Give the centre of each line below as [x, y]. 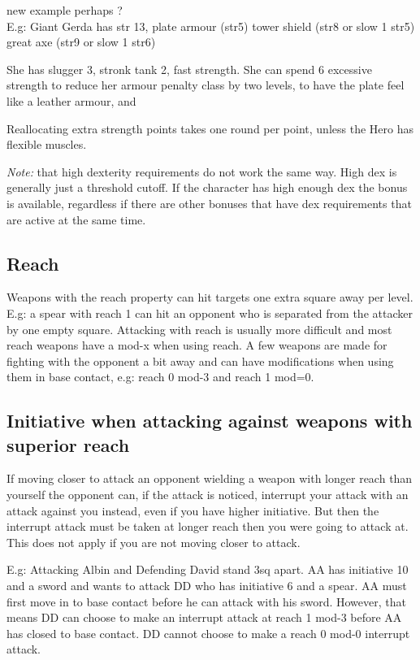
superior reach [68, 444]
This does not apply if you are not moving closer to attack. [154, 542]
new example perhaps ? [65, 10]
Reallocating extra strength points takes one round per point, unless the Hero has [210, 128]
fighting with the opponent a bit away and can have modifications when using [200, 360]
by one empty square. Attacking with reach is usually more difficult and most [199, 329]
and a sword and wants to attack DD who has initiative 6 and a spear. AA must [207, 586]
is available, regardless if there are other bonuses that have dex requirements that [209, 203]
